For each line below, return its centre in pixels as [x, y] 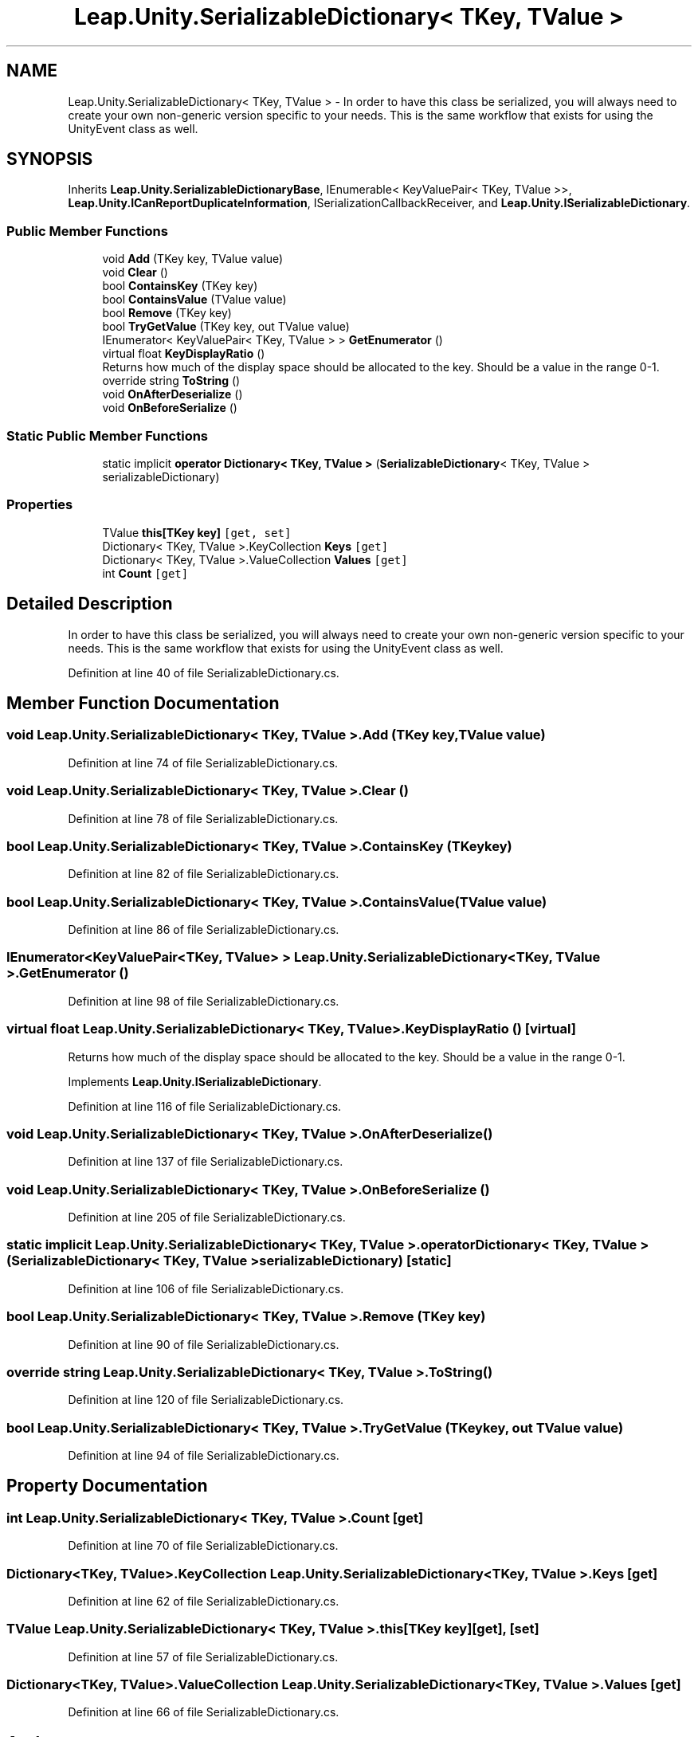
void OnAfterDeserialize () [173, 394]
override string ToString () [171, 381]
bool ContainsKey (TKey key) [180, 286]
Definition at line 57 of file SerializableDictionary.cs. [203, 1657]
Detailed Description [90, 604]
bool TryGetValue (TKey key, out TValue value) [226, 327]
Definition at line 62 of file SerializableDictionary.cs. [204, 1601]
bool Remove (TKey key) [167, 313]
